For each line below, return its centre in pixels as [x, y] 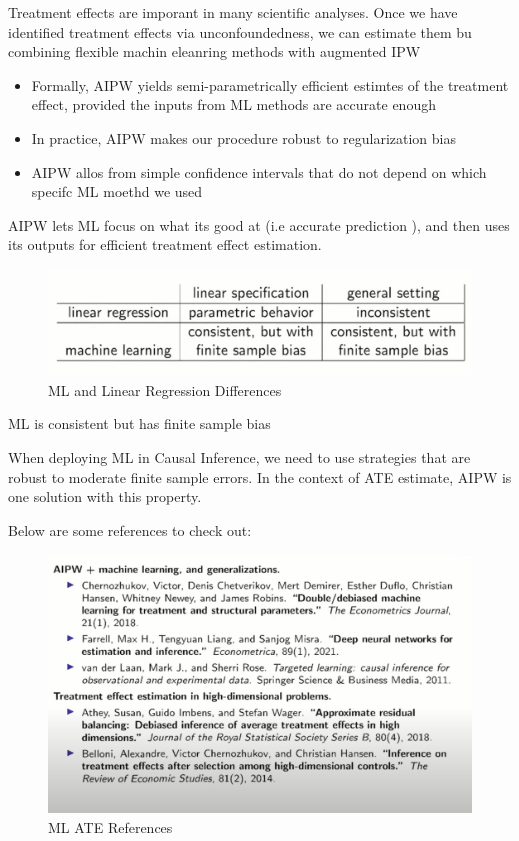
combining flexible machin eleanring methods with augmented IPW [214, 51]
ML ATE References [110, 826]
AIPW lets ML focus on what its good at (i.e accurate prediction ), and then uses [259, 224]
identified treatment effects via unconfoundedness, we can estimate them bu [240, 31]
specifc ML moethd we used [117, 191]
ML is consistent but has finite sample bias [139, 423]
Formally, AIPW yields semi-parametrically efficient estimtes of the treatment [270, 84]
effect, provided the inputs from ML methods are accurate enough [233, 104]
